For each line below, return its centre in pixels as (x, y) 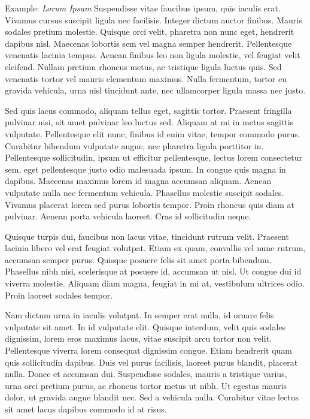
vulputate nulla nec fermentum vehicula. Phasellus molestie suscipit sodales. (145, 192)
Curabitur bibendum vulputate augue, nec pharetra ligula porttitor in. (134, 145)
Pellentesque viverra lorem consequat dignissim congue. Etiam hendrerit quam (149, 350)
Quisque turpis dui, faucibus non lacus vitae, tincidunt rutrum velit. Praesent (147, 236)
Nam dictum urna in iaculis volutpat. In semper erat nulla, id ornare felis (139, 315)
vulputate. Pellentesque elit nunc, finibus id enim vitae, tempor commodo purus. (153, 133)
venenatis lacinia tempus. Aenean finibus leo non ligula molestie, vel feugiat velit (153, 55)
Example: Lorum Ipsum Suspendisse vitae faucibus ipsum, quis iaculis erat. (143, 8)
